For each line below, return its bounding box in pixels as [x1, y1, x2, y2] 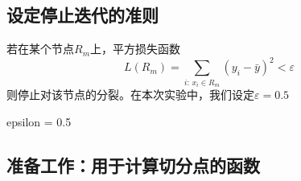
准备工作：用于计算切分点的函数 [6, 152, 260, 177]
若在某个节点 [6, 40, 74, 57]
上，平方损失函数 [90, 40, 181, 57]
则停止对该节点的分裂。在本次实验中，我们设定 [6, 86, 254, 103]
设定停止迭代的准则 [6, 2, 159, 27]
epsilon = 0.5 [6, 113, 72, 130]
